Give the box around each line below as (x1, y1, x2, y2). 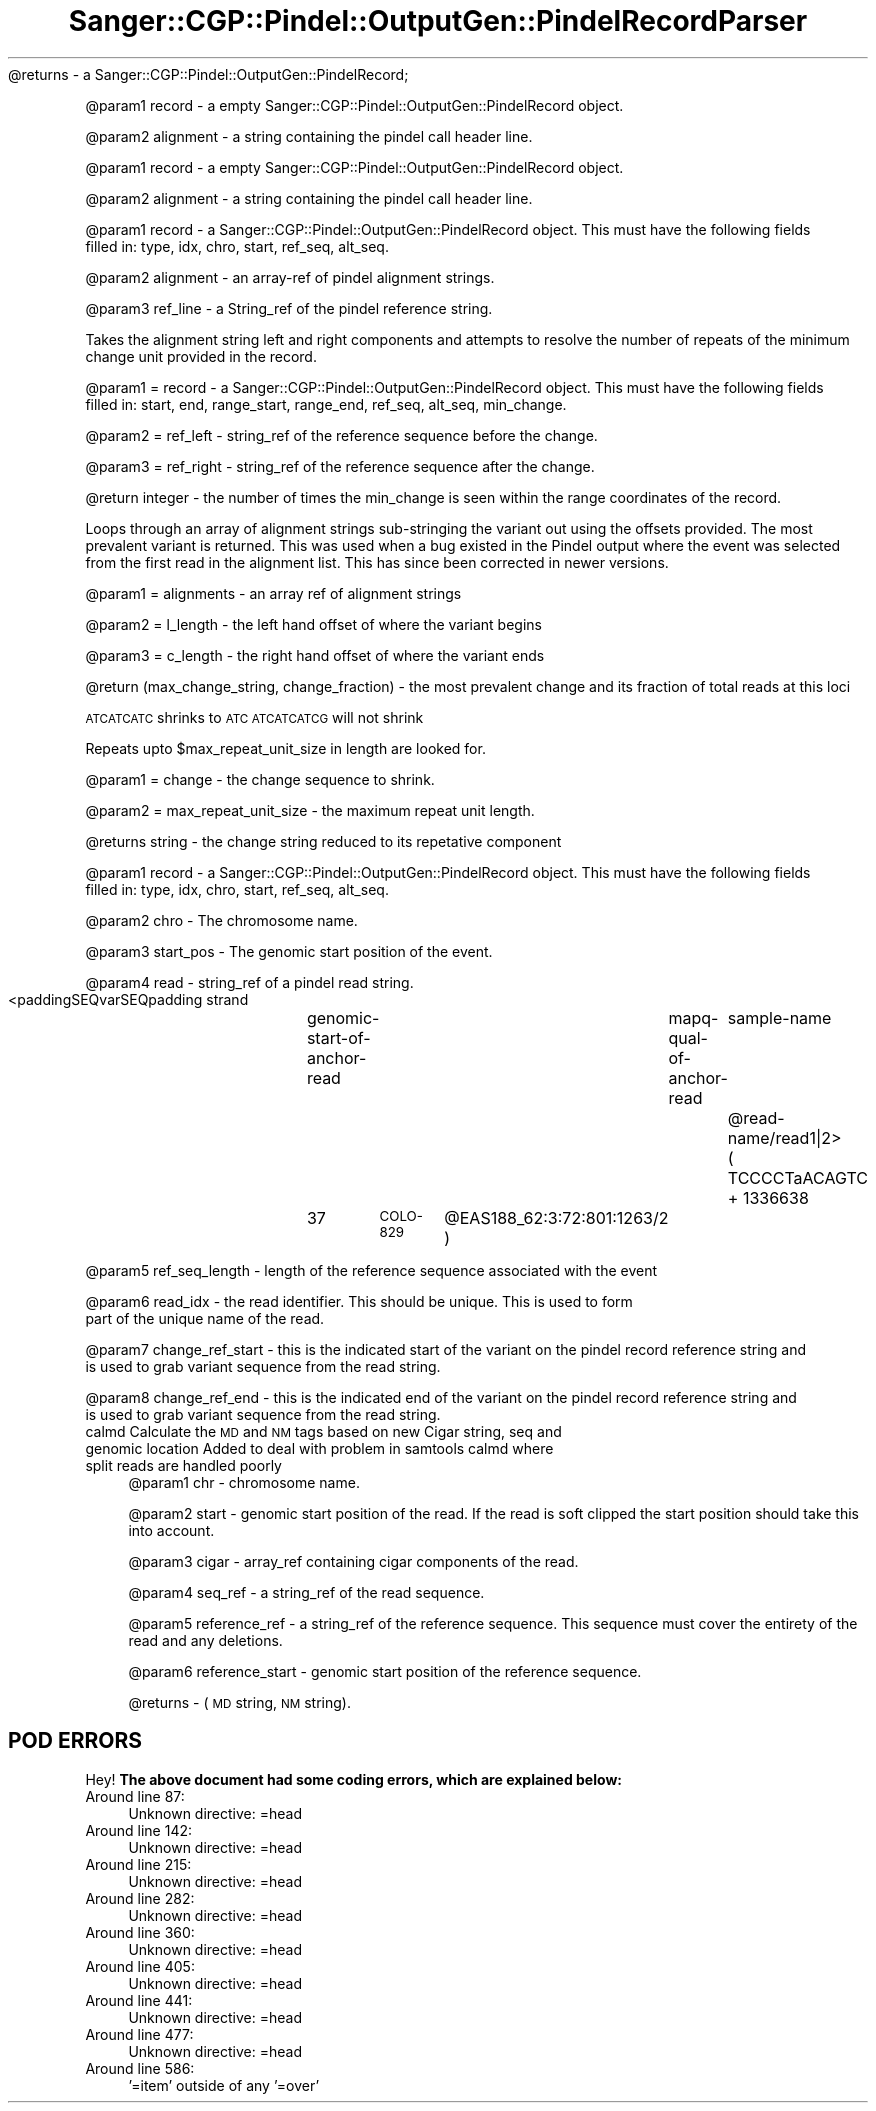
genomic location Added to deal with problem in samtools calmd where (85, 1439, 554, 1457)
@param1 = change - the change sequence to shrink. (85, 770, 435, 788)
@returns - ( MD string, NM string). (128, 1693, 351, 1711)
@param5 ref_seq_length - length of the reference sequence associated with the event (85, 1261, 658, 1279)
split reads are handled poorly (85, 1456, 282, 1474)
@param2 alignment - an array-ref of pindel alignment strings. (85, 268, 495, 286)
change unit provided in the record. (85, 347, 317, 365)
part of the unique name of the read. (85, 1309, 325, 1327)
